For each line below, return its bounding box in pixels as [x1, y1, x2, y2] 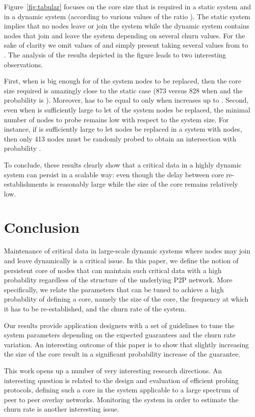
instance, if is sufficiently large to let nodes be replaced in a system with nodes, [4, 124, 242, 134]
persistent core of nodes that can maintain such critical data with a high [4, 265, 222, 275]
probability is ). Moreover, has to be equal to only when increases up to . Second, [4, 95, 249, 105]
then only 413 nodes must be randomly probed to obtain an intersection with [4, 133, 236, 143]
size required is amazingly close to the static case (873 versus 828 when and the [4, 85, 243, 95]
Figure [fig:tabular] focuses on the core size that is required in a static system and [4, 1, 251, 11]
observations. [4, 59, 43, 69]
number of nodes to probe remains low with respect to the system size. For [4, 114, 229, 124]
